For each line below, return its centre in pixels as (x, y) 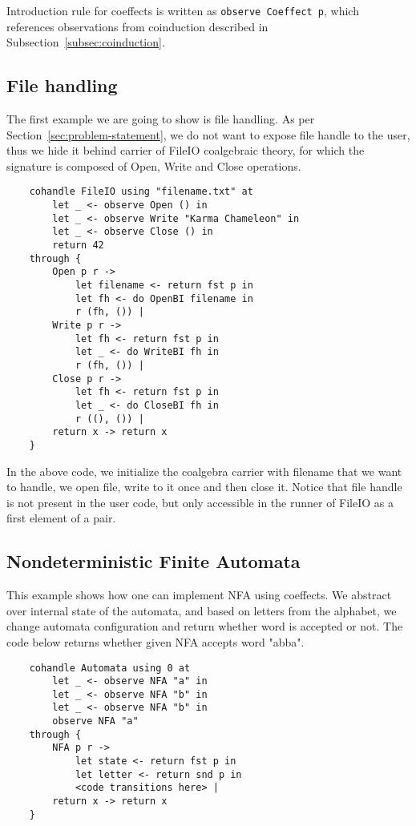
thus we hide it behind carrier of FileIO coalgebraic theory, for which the (186, 150)
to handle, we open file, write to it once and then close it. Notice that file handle (204, 487)
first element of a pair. (61, 518)
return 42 (78, 246)
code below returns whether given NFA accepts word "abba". (155, 641)
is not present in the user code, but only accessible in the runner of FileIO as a (200, 502)
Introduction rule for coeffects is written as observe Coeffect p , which (183, 10)
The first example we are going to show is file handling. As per (161, 119)
